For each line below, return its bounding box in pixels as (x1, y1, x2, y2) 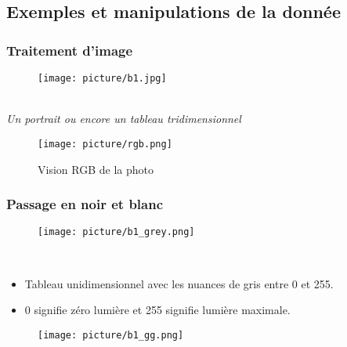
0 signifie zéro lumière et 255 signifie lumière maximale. (24, 302, 291, 318)
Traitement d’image (6, 40, 133, 60)
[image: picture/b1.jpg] (38, 73, 167, 84)
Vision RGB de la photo (38, 161, 154, 177)
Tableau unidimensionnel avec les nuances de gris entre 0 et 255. (24, 275, 334, 291)
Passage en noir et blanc (6, 194, 164, 214)
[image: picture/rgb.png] (38, 138, 172, 150)
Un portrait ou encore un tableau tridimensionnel (6, 110, 241, 127)
